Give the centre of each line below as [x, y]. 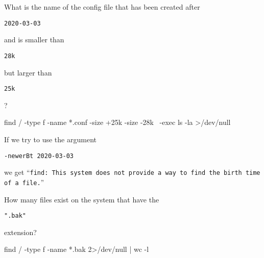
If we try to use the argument [50, 139]
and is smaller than [34, 40]
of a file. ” [24, 182]
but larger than [28, 72]
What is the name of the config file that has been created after [102, 7]
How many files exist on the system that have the [82, 199]
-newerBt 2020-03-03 [39, 156]
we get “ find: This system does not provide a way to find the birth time [132, 172]
